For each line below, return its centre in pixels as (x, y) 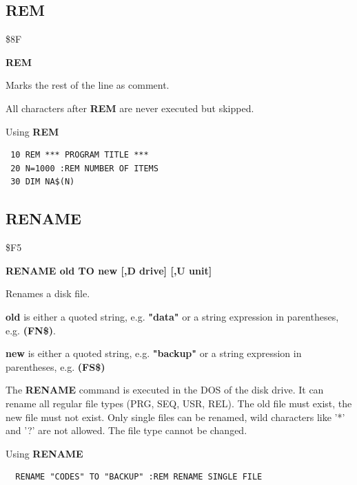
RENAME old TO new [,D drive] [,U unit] (109, 270)
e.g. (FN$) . (31, 330)
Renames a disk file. (48, 293)
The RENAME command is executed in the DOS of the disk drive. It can (165, 390)
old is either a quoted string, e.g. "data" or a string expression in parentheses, (172, 316)
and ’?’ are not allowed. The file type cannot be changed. (126, 430)
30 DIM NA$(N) (43, 182)
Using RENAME (44, 453)
